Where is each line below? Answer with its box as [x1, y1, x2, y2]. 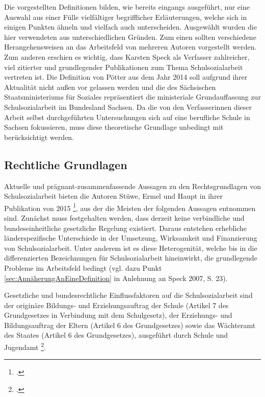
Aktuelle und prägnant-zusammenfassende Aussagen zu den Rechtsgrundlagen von [4, 180, 261, 191]
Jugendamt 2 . [4, 340, 46, 352]
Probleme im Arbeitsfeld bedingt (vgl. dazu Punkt [4, 262, 162, 273]
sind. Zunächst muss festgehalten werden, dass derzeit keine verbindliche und [4, 212, 245, 223]
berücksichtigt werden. [4, 131, 74, 142]
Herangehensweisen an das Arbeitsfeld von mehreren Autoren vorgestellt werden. [4, 41, 257, 52]
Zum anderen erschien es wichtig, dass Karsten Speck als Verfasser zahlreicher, [4, 51, 250, 62]
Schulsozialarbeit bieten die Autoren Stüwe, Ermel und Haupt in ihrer [4, 191, 223, 201]
